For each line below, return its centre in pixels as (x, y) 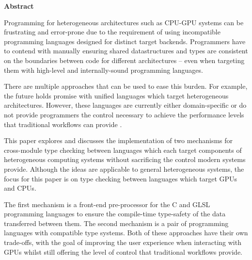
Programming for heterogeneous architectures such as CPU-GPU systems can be (124, 22)
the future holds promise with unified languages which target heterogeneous (116, 95)
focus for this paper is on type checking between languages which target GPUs (121, 178)
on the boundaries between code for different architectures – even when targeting (124, 60)
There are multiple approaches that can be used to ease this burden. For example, (126, 86)
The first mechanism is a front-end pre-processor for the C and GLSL (107, 204)
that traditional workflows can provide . (63, 124)
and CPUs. (20, 188)
